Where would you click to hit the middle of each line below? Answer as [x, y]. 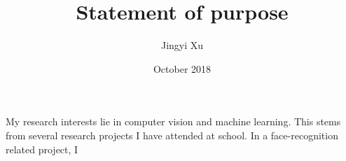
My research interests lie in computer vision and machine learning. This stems [173, 121]
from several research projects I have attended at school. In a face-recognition [172, 135]
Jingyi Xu [182, 45]
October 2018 [182, 68]
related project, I [42, 149]
